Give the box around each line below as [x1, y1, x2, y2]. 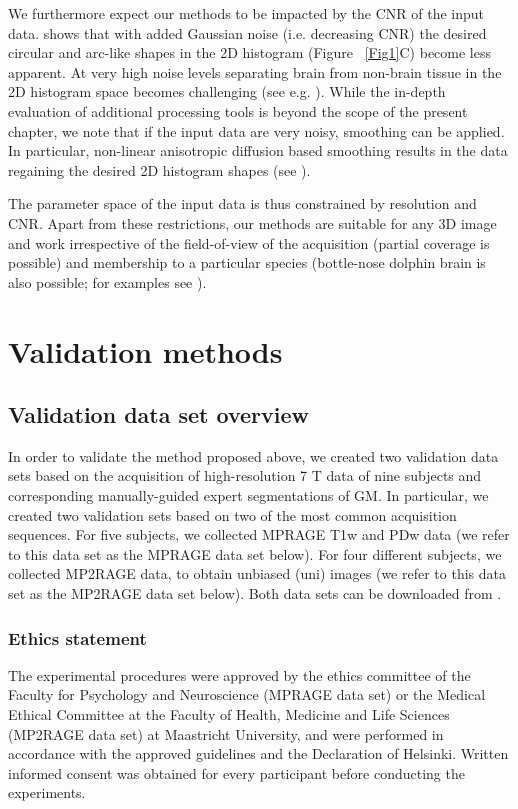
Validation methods [8, 330, 283, 371]
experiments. [8, 782, 86, 803]
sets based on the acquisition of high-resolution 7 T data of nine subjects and [8, 465, 482, 486]
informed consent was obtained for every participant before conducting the [8, 762, 465, 783]
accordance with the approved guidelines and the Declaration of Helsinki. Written [8, 743, 509, 764]
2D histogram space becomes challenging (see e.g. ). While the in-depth [8, 81, 446, 102]
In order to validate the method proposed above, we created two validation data [8, 445, 499, 466]
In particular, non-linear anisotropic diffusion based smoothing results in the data [8, 140, 508, 161]
